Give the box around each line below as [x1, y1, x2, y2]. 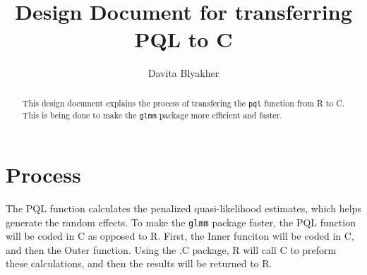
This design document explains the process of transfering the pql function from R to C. [22, 97, 345, 109]
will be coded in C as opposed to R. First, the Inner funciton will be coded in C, [6, 228, 354, 243]
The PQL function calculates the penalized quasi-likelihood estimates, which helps [6, 200, 361, 215]
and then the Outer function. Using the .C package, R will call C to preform [6, 242, 337, 257]
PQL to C [134, 25, 233, 54]
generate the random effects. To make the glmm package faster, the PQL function [6, 214, 356, 229]
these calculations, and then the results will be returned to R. [6, 256, 272, 271]
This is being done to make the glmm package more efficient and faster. [22, 109, 282, 121]
